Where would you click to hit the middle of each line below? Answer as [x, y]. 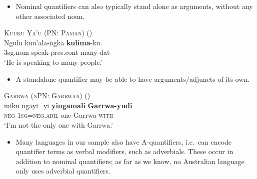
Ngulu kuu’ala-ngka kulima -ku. [53, 42]
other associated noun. [50, 16]
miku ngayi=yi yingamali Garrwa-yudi [68, 105]
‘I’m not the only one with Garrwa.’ [58, 124]
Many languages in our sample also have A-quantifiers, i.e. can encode [124, 141]
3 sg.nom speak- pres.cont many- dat [57, 52]
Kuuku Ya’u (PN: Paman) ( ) [48, 33]
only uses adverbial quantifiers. [63, 171]
